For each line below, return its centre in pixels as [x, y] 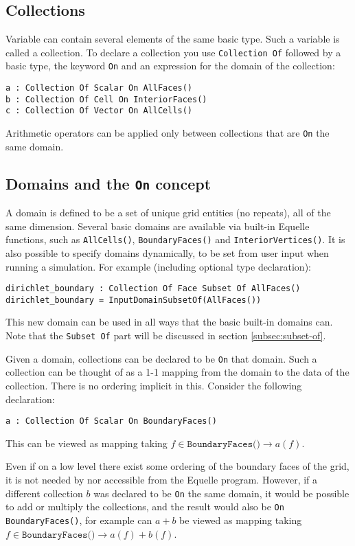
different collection [44, 493]
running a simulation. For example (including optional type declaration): [158, 266]
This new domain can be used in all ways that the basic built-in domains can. [169, 322]
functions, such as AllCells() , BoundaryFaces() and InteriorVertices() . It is [175, 239]
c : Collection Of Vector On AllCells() [99, 111]
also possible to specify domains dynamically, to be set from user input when [167, 252]
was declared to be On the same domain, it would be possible [221, 493]
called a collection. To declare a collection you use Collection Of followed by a [173, 52]
